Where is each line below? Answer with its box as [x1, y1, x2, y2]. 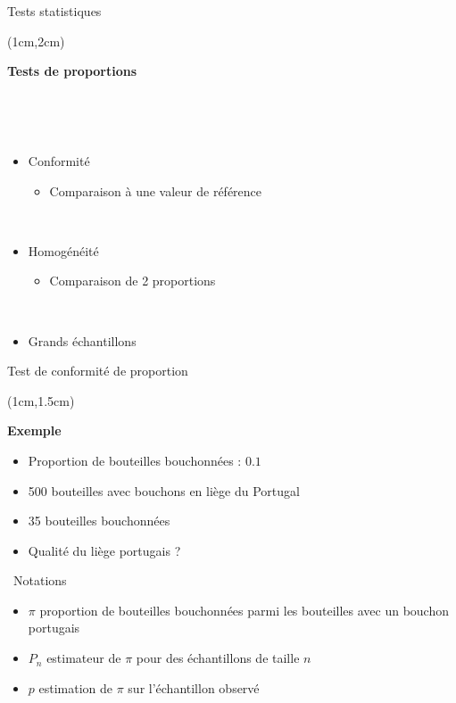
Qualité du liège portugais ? [28, 541, 181, 559]
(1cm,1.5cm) [7, 391, 75, 409]
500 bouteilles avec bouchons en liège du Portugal [28, 481, 300, 500]
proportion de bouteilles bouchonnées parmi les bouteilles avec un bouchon [39, 600, 450, 619]
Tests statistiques [7, 2, 102, 20]
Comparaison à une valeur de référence [49, 181, 262, 200]
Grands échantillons [28, 331, 137, 350]
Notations [12, 571, 67, 590]
